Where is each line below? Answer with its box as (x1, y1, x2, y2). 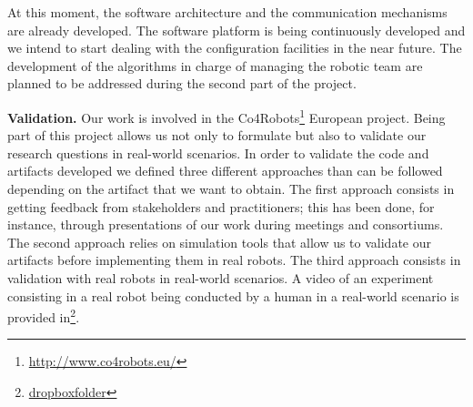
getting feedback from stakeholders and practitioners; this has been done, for (7, 197, 435, 216)
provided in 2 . (7, 305, 80, 326)
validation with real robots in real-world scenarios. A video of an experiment (7, 268, 434, 287)
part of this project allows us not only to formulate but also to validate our (7, 126, 427, 145)
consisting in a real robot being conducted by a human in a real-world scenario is (7, 286, 459, 305)
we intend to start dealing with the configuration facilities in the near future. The (7, 38, 462, 57)
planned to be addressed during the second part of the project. (7, 74, 357, 93)
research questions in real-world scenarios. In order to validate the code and (7, 143, 429, 162)
